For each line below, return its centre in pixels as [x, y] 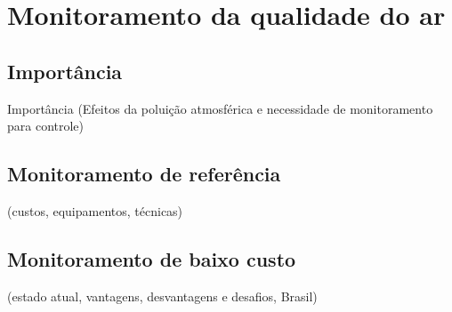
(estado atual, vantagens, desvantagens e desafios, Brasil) [162, 296]
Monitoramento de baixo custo [152, 258]
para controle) [46, 126]
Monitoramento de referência [144, 174]
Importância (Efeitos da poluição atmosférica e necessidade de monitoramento [220, 108]
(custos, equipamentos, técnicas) [95, 210]
